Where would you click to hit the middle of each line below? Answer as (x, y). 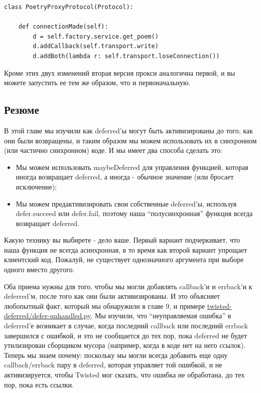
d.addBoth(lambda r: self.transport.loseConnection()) (126, 56)
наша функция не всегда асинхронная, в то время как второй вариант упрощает (126, 249)
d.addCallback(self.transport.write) (96, 46)
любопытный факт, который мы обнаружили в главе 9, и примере (105, 306)
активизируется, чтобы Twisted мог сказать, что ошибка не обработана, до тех (124, 375)
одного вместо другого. (39, 269)
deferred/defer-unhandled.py (47, 316)
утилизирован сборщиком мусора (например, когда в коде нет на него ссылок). (125, 345)
